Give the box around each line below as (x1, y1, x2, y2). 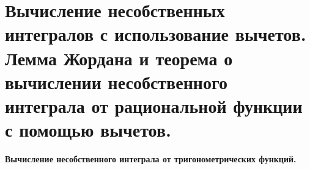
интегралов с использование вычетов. (5, 21, 306, 46)
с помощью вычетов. (5, 117, 171, 142)
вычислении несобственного (5, 69, 227, 94)
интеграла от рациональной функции (5, 93, 303, 118)
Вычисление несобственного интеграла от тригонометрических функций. (5, 153, 297, 165)
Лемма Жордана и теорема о (5, 45, 233, 70)
